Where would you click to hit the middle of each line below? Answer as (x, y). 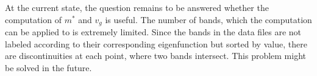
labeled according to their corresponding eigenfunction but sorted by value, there (156, 43)
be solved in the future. (48, 67)
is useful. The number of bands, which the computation (208, 19)
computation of (33, 19)
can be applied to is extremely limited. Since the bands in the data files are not (153, 32)
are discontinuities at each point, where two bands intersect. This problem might (156, 56)
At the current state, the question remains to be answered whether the (137, 7)
